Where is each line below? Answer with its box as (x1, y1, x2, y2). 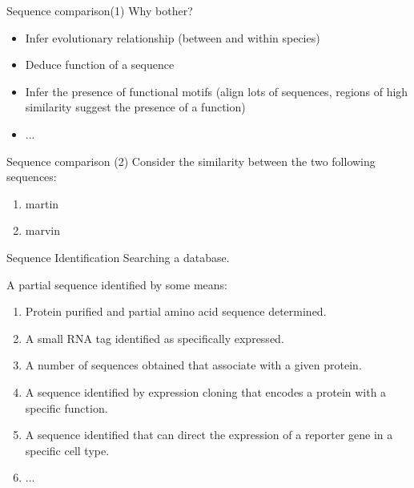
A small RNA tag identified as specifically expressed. (25, 329, 284, 346)
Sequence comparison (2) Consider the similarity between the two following (6, 152, 376, 169)
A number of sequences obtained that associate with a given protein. (25, 357, 362, 373)
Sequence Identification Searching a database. (6, 248, 230, 265)
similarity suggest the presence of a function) (25, 99, 246, 115)
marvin (25, 222, 61, 239)
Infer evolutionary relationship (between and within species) (25, 29, 320, 46)
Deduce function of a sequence (25, 56, 175, 73)
